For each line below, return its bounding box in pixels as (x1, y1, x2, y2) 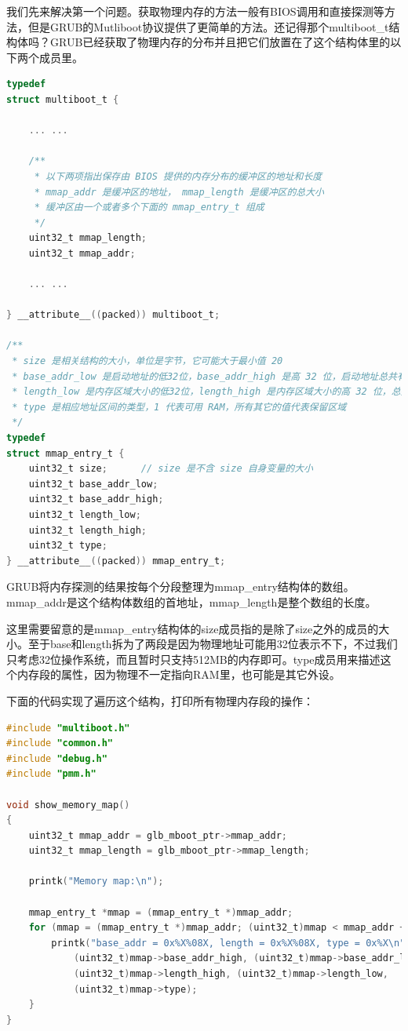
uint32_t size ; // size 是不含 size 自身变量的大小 (28, 463, 313, 475)
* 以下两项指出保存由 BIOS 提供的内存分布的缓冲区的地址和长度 (34, 170, 322, 182)
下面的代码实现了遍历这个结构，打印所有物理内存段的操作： (6, 692, 314, 709)
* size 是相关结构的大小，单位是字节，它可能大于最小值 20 (12, 355, 283, 367)
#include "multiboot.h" (6, 722, 130, 734)
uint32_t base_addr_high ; (28, 494, 164, 505)
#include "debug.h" (6, 752, 107, 764)
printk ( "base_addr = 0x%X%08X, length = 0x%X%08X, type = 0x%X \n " (51, 937, 406, 949)
